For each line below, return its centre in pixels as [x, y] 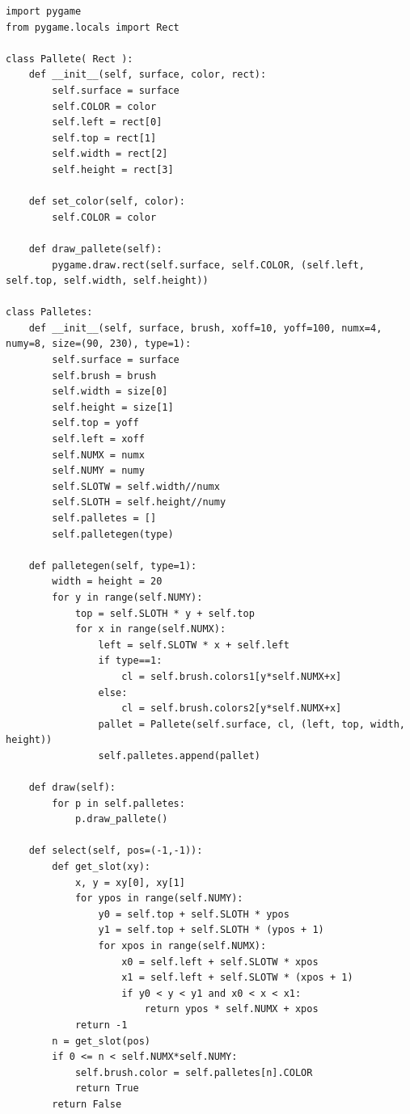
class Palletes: [49, 312]
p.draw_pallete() [121, 819]
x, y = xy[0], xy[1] [130, 882]
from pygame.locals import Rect [93, 27]
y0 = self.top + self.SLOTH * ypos [194, 914]
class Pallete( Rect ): [70, 59]
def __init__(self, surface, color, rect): [148, 75]
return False [87, 1104]
